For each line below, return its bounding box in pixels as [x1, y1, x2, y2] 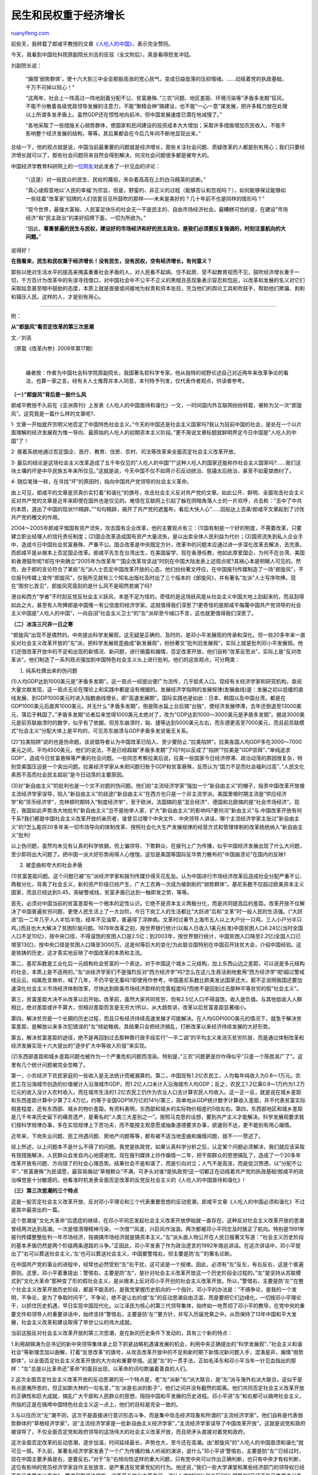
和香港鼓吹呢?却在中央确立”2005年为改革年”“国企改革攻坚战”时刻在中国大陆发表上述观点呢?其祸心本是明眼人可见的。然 [11, 558, 302, 565]
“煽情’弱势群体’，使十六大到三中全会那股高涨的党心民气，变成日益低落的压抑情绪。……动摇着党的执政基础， [25, 76, 287, 83]
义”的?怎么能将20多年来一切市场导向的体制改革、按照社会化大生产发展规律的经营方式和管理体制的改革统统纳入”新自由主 [11, 823, 303, 830]
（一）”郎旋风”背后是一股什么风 [11, 391, 87, 398]
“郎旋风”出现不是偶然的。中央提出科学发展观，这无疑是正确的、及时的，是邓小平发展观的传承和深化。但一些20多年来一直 [11, 631, 306, 638]
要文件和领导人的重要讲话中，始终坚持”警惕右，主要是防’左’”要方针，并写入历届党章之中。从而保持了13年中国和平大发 [11, 1310, 297, 1317]
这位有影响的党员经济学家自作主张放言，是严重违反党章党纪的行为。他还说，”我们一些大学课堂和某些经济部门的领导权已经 [11, 1464, 305, 1471]
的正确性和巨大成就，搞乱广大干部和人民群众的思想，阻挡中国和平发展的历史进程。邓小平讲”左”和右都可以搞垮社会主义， [11, 1392, 304, 1399]
